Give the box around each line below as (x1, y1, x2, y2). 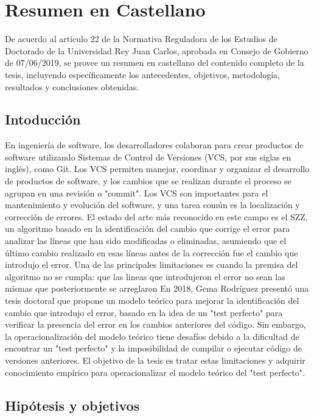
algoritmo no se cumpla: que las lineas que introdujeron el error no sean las (5, 270, 285, 283)
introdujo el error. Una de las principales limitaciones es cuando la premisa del (5, 258, 298, 271)
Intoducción (5, 110, 81, 129)
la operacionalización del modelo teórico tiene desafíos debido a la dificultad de (5, 330, 299, 342)
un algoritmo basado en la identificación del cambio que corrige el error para (5, 222, 290, 235)
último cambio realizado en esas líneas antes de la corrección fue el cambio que (5, 246, 298, 259)
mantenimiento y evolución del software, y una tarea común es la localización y (5, 198, 300, 211)
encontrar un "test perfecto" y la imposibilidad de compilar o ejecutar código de (5, 342, 302, 355)
